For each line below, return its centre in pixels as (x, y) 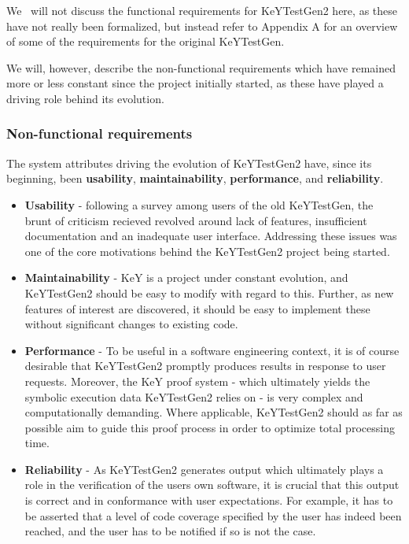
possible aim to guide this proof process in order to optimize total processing (210, 427)
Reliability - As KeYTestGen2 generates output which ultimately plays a (204, 469)
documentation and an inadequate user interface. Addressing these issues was (211, 236)
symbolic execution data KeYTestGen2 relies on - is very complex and (194, 396)
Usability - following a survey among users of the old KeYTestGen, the (199, 204)
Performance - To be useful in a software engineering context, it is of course (212, 350)
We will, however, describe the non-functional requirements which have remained (201, 67)
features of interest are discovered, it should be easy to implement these (197, 308)
